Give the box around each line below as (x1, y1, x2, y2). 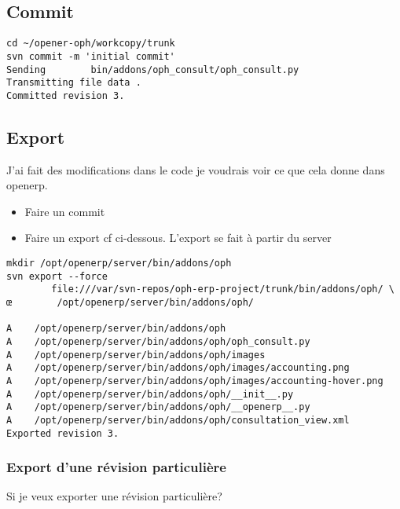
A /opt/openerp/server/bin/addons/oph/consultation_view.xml (6, 414, 350, 426)
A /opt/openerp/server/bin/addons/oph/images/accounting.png (6, 362, 350, 374)
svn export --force (6, 270, 108, 282)
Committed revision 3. (6, 90, 125, 101)
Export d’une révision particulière (6, 457, 226, 477)
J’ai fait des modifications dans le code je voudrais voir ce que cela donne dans (6, 161, 385, 178)
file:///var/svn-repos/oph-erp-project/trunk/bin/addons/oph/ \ (51, 284, 394, 295)
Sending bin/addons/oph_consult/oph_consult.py (6, 64, 299, 75)
